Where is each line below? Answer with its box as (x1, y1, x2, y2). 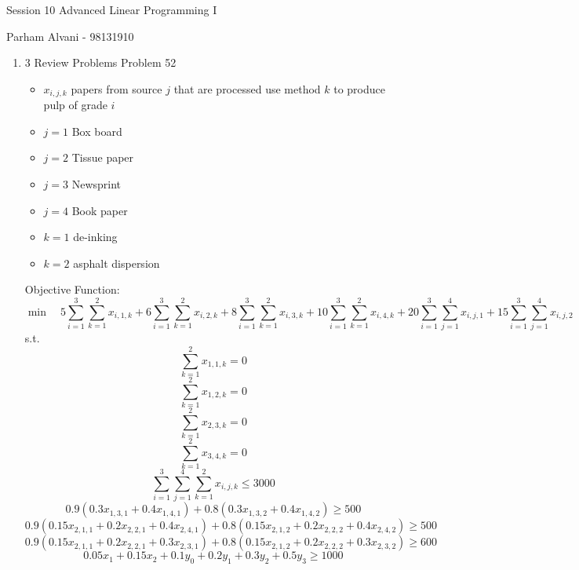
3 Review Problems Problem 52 (24, 54, 177, 71)
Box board (71, 122, 122, 139)
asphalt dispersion (73, 254, 160, 271)
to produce (333, 80, 385, 97)
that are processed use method (173, 80, 321, 97)
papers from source (71, 80, 162, 97)
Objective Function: (24, 281, 120, 298)
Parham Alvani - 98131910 (6, 27, 134, 44)
